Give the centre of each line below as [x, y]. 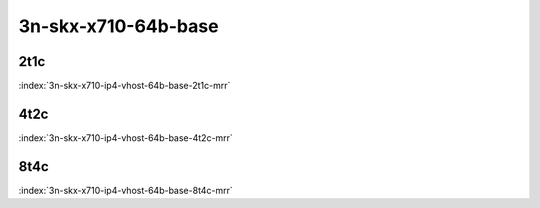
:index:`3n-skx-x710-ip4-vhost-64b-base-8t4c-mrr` [126, 190]
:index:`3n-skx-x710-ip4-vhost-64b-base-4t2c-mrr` [126, 137]
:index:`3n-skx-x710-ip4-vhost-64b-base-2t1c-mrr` [124, 86]
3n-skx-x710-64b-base [118, 26]
